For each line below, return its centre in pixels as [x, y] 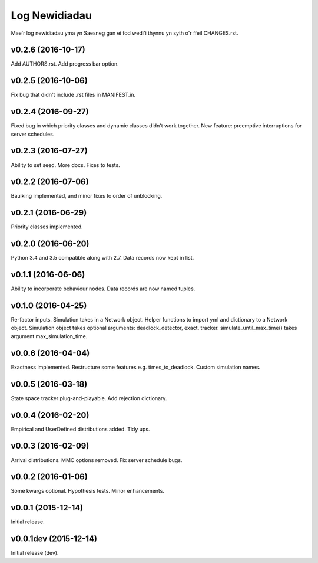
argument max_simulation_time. [49, 336]
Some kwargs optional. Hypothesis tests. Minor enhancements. [88, 491]
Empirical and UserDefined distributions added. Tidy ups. [80, 429]
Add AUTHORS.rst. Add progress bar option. [65, 64]
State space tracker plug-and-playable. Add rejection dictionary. [89, 398]
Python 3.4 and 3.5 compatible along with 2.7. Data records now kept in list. [102, 258]
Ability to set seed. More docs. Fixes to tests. [65, 165]
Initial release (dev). [35, 553]
